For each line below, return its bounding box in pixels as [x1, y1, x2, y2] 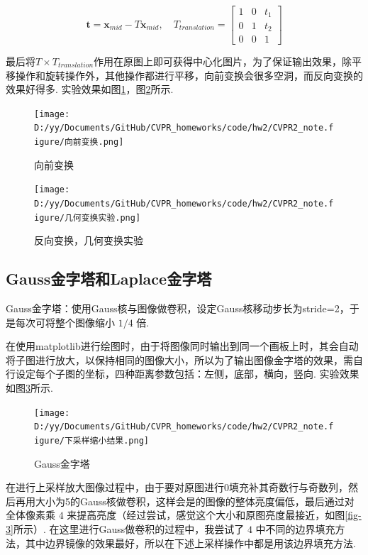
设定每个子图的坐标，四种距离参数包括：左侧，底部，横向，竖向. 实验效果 [15, 366, 359, 381]
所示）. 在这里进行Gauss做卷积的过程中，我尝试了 [13, 522, 245, 537]
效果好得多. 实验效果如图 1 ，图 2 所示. [6, 82, 174, 97]
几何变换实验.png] [64, 212, 141, 223]
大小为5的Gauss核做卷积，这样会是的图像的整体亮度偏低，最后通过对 [35, 493, 355, 508]
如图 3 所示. [6, 380, 53, 395]
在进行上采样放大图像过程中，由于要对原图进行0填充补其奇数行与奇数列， [6, 480, 348, 495]
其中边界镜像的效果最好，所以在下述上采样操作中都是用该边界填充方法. [25, 535, 356, 550]
